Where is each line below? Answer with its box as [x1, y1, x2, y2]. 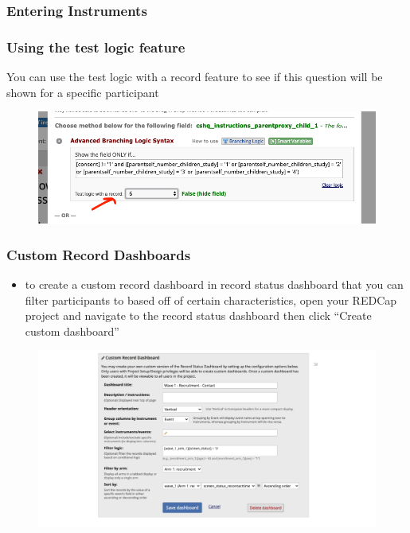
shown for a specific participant [6, 84, 159, 100]
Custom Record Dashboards [6, 244, 191, 264]
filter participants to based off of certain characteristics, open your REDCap [25, 291, 397, 308]
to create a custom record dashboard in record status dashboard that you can [25, 276, 404, 293]
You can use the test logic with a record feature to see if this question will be [6, 68, 383, 85]
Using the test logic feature [6, 37, 185, 56]
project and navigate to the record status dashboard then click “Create [25, 307, 372, 324]
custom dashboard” [25, 322, 119, 339]
